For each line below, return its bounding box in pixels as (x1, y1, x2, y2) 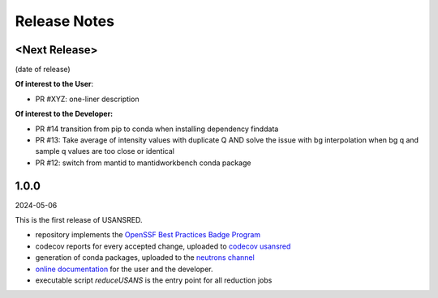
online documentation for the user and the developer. (35, 264, 213, 274)
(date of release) (15, 65, 71, 74)
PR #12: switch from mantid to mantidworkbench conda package (35, 158, 251, 168)
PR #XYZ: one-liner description (35, 94, 140, 104)
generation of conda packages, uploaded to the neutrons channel (35, 253, 255, 262)
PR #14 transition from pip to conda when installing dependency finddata (35, 124, 279, 134)
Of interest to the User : (15, 79, 94, 89)
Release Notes (15, 12, 115, 30)
